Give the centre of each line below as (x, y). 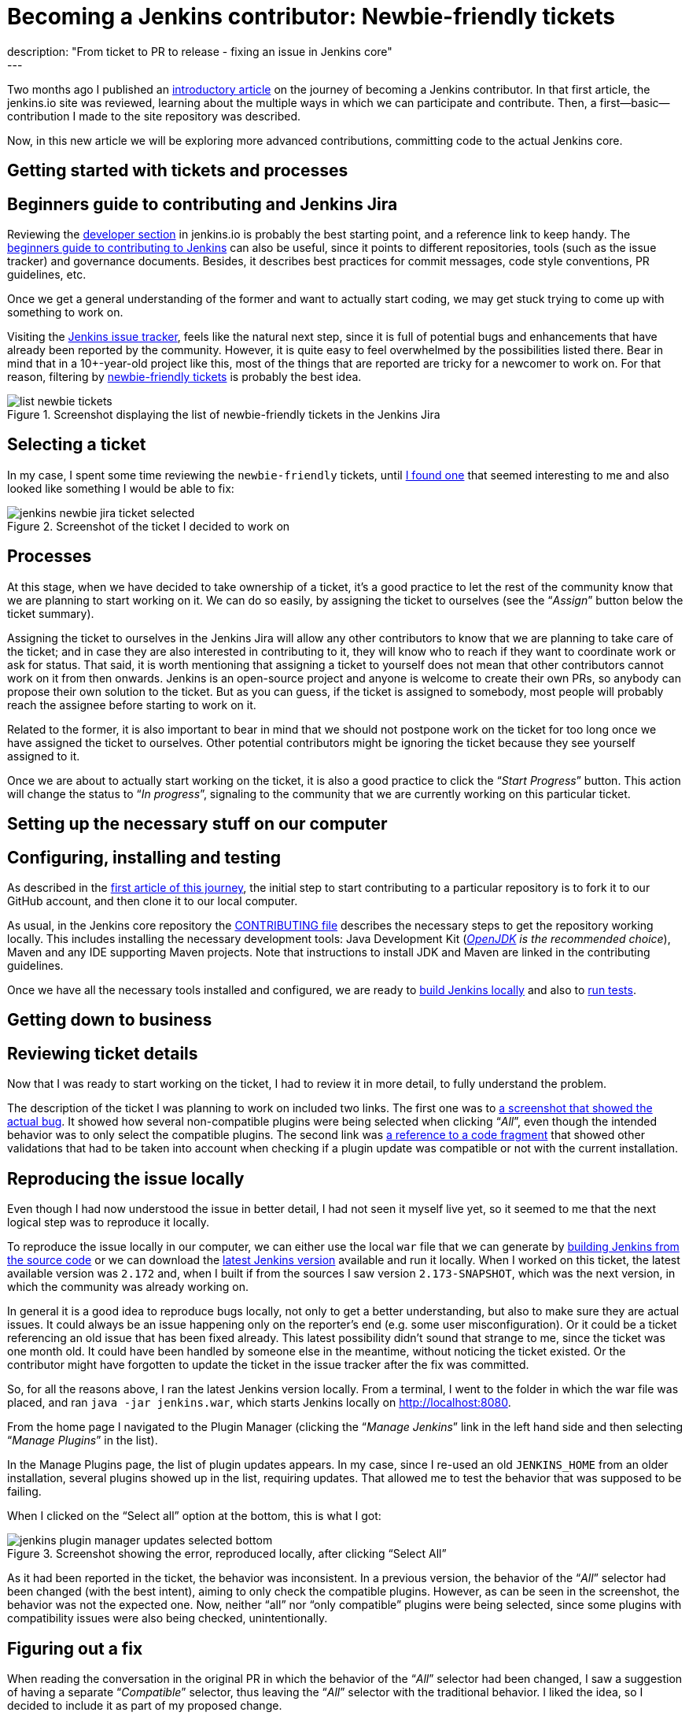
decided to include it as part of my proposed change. (145, 1705)
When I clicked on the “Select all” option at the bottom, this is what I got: (194, 1516)
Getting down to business (110, 1020)
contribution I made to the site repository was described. (154, 116)
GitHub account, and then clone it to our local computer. (153, 901)
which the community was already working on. (128, 1287)
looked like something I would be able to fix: (121, 488)
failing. (24, 1492)
